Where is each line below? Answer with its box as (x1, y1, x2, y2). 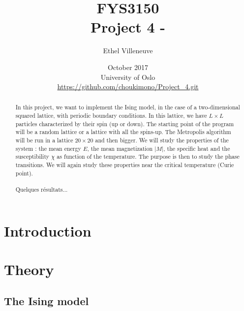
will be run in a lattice (15, 136, 73, 144)
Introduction (4, 220, 91, 241)
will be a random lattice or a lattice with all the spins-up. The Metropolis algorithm (15, 128, 231, 136)
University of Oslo (100, 71, 155, 82)
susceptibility (15, 152, 49, 161)
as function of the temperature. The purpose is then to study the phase (57, 152, 240, 161)
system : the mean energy (15, 144, 81, 152)
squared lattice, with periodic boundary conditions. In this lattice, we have (15, 111, 207, 120)
